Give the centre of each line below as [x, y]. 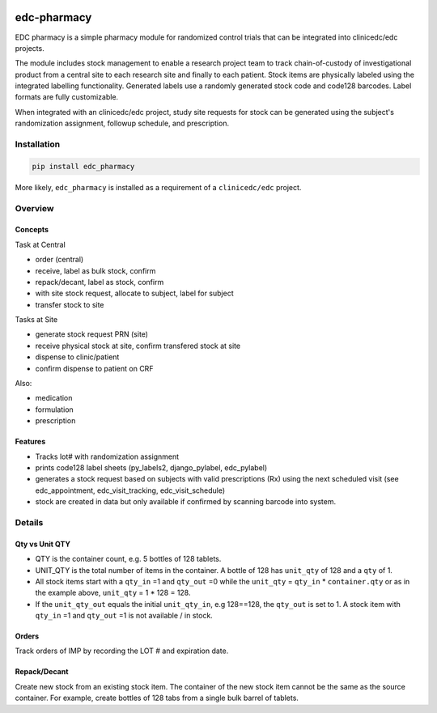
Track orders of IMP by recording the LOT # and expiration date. [122, 651]
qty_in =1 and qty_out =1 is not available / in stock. [124, 616]
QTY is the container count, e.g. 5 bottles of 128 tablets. [128, 559]
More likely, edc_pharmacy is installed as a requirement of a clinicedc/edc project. [158, 187]
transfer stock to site [70, 304]
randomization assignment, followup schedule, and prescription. [122, 123]
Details [29, 522]
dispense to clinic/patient [77, 357]
